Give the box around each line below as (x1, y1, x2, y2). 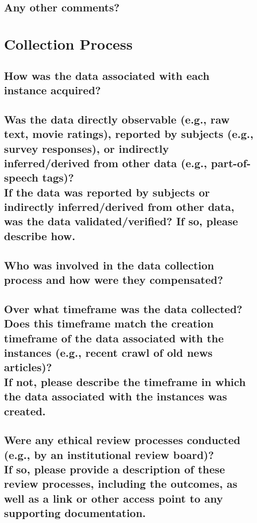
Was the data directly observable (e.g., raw (4, 111, 230, 127)
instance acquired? (4, 82, 101, 97)
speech (4, 170, 39, 185)
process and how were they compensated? (4, 272, 223, 287)
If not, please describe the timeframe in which (4, 374, 246, 389)
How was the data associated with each (4, 67, 210, 83)
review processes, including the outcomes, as (4, 476, 238, 491)
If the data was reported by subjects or (4, 184, 210, 199)
